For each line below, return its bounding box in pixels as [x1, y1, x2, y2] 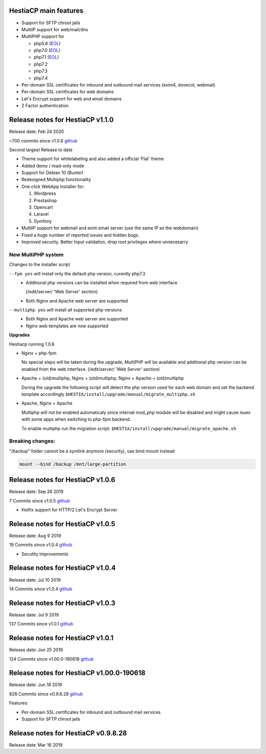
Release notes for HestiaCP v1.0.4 [9, 564, 116, 572]
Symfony [33, 218, 52, 224]
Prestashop [33, 197, 57, 203]
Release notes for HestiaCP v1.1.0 [9, 116, 114, 124]
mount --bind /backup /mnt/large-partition [19, 461, 127, 467]
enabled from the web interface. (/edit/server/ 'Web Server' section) [21, 366, 160, 372]
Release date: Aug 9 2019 [9, 532, 61, 538]
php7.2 [33, 61, 48, 67]
